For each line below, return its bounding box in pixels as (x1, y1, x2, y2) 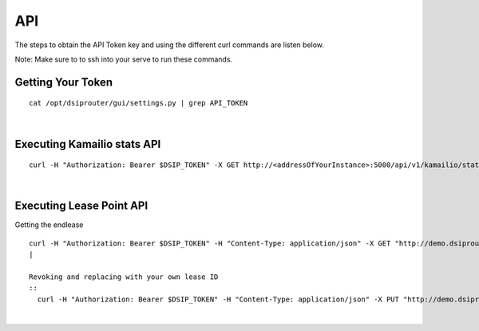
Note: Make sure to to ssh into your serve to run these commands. (14, 54, 233, 64)
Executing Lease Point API (14, 199, 148, 213)
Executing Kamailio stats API (14, 137, 161, 151)
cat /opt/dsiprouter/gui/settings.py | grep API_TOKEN (29, 98, 248, 108)
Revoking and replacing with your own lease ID (29, 273, 219, 281)
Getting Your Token (14, 75, 113, 89)
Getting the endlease (14, 220, 84, 229)
